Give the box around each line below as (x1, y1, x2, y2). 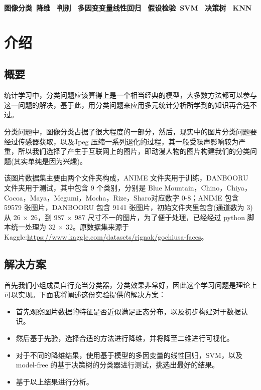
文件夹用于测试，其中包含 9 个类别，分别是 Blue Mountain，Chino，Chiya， (4, 182, 251, 192)
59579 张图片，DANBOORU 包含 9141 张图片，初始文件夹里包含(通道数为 (4, 202, 244, 213)
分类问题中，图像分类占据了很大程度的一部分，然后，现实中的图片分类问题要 (4, 126, 257, 136)
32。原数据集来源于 (65, 222, 129, 232)
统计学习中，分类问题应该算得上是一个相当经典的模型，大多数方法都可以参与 (4, 90, 257, 100)
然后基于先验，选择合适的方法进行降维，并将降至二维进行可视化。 (16, 333, 234, 343)
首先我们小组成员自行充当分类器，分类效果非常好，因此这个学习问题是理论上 (4, 279, 257, 290)
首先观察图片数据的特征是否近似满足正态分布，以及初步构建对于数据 (16, 306, 241, 316)
